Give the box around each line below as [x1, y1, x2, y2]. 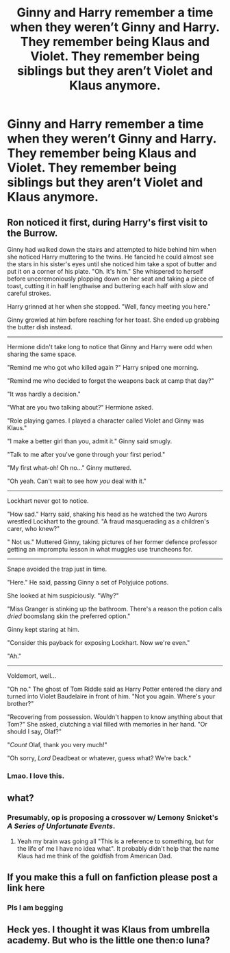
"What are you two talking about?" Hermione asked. [7, 403, 154, 411]
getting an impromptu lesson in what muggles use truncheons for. [7, 545, 193, 553]
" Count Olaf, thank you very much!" [7, 741, 107, 749]
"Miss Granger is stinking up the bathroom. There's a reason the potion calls [7, 605, 222, 613]
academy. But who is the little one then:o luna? [7, 934, 211, 946]
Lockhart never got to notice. [7, 497, 89, 505]
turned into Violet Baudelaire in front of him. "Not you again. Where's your [7, 692, 216, 701]
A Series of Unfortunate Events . [7, 821, 116, 831]
